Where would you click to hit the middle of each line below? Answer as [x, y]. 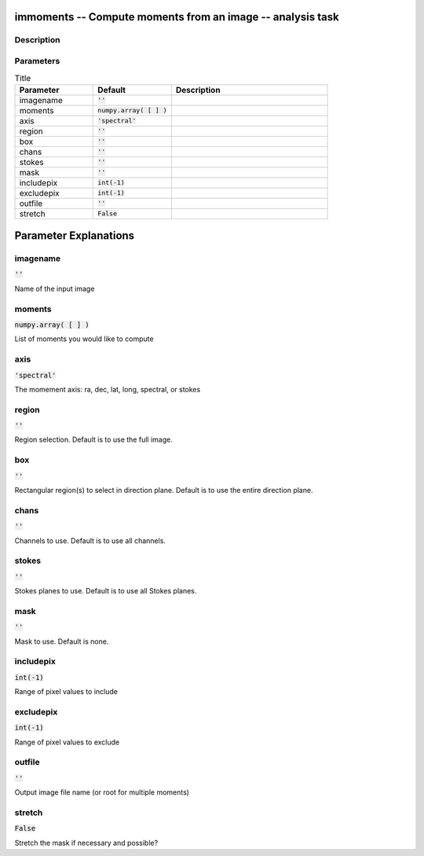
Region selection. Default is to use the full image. [93, 439]
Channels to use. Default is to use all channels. [90, 540]
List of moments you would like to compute [84, 339]
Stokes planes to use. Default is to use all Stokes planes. [106, 591]
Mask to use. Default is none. [62, 641]
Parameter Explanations [75, 236]
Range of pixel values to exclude [67, 742]
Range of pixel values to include [66, 692]
